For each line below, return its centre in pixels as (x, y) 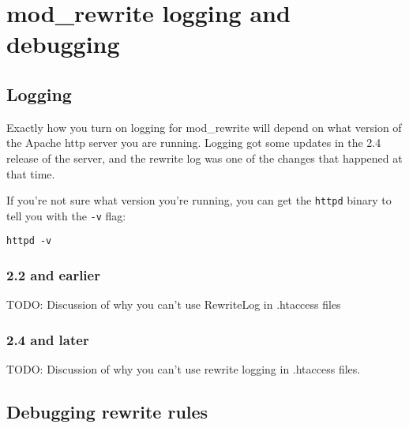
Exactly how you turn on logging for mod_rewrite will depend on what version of (204, 127)
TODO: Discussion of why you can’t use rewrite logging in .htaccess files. (184, 369)
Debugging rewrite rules (107, 412)
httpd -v (29, 241)
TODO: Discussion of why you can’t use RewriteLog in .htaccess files (174, 304)
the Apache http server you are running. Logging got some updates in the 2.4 (194, 143)
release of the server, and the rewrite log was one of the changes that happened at (204, 158)
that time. (31, 173)
